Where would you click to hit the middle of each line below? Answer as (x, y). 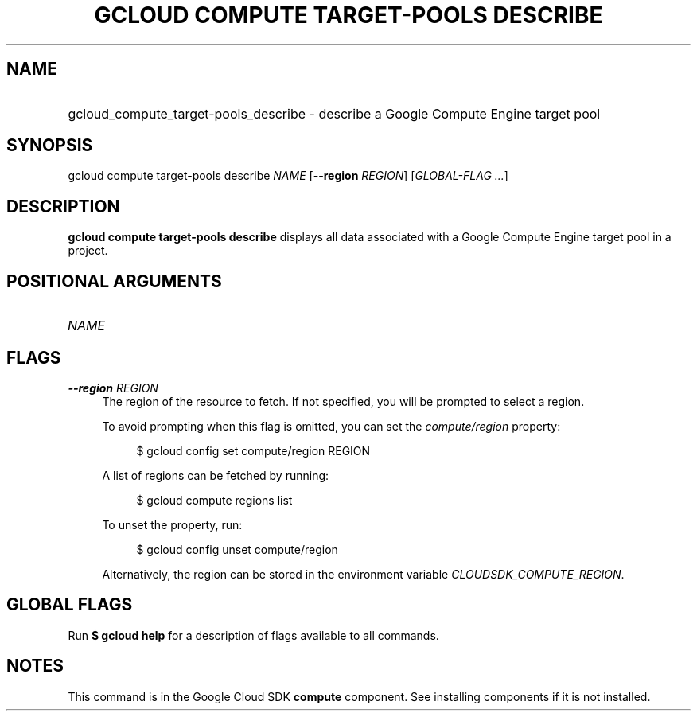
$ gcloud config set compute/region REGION (253, 450)
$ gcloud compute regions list (214, 500)
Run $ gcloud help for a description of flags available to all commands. (253, 635)
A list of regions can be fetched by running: (216, 475)
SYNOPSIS (50, 146)
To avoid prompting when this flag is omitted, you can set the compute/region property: (331, 426)
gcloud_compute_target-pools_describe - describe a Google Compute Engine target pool (334, 113)
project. (88, 251)
